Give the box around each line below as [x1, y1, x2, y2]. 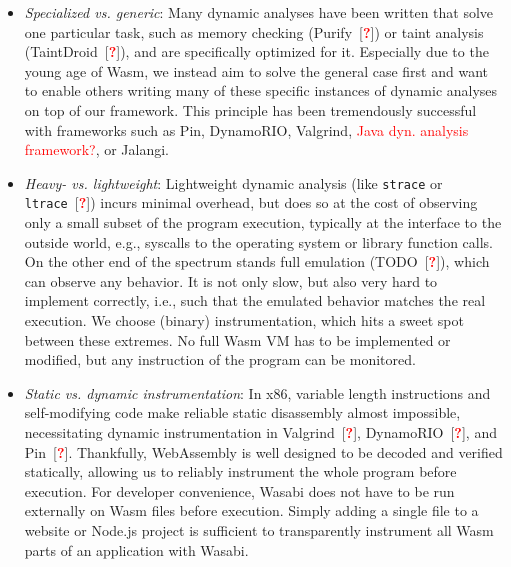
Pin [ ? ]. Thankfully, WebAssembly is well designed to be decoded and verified [24, 441, 503, 462]
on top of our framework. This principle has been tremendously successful [24, 99, 477, 120]
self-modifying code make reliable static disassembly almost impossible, [24, 402, 461, 423]
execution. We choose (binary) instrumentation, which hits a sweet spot [24, 310, 464, 331]
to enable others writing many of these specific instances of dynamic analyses [24, 80, 498, 101]
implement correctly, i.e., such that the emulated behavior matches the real [24, 290, 486, 311]
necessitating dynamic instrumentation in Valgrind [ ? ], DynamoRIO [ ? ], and [24, 422, 497, 442]
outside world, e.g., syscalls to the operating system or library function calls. [24, 231, 493, 252]
